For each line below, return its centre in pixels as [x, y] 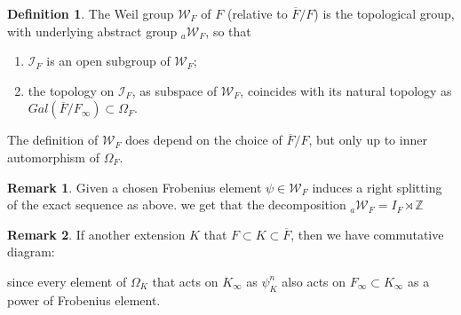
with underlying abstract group [92, 31]
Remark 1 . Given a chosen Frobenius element [135, 187]
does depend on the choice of [204, 140]
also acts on [314, 281]
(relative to [257, 13]
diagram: [31, 252]
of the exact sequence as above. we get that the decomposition [177, 205]
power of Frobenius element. [84, 299]
